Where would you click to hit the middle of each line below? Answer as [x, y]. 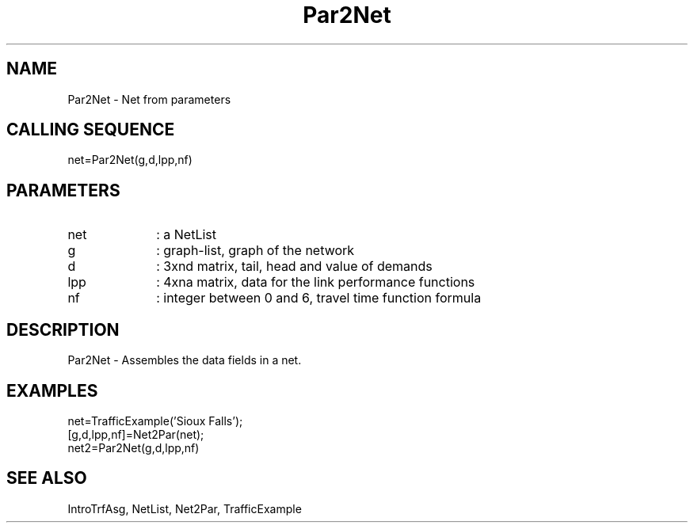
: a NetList [186, 235]
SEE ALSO [47, 478]
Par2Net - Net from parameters [149, 99]
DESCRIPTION [63, 329]
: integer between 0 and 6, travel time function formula [319, 298]
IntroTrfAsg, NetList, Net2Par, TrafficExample [185, 508]
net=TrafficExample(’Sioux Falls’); [155, 421]
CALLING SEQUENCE [91, 130]
